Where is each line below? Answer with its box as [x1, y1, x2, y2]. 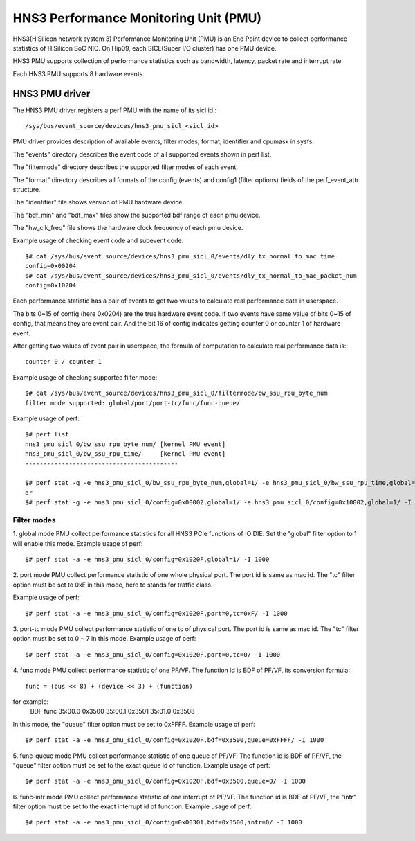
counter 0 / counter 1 [25, 357, 102, 366]
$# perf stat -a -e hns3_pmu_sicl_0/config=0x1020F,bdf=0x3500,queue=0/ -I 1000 [25, 777, 306, 786]
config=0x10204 [25, 281, 77, 290]
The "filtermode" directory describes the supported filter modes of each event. [12, 163, 239, 171]
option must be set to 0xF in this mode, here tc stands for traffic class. [12, 581, 214, 589]
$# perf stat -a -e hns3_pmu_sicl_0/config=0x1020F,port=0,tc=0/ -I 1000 [25, 650, 281, 658]
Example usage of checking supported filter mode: [12, 373, 158, 381]
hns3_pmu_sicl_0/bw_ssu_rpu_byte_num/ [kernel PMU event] [25, 440, 226, 448]
